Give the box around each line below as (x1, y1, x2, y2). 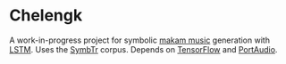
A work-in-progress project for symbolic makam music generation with (9, 35, 271, 45)
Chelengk (9, 5, 83, 26)
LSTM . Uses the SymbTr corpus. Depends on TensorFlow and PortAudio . (9, 44, 278, 54)
